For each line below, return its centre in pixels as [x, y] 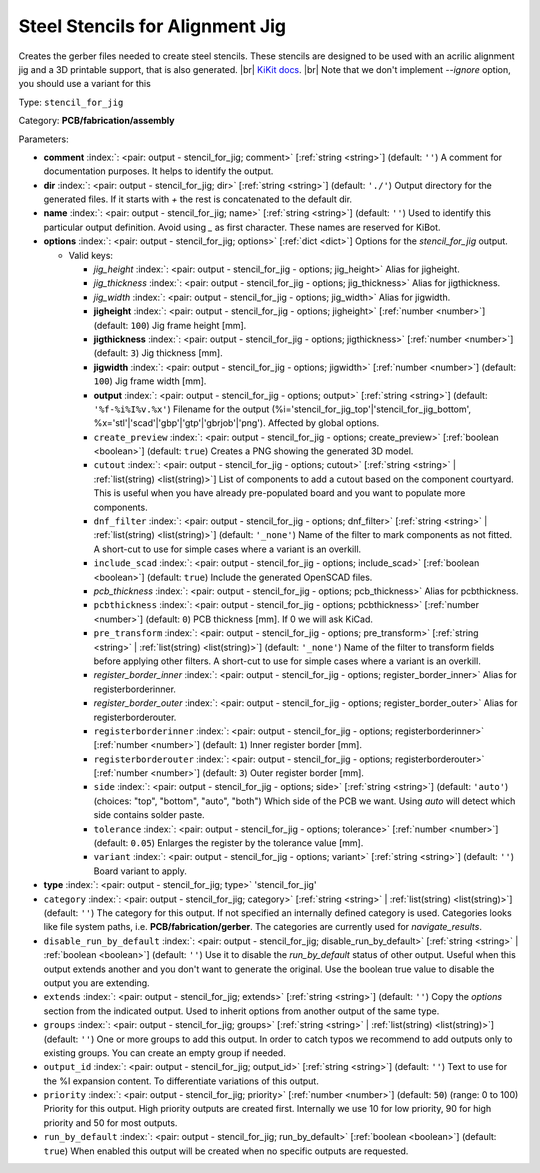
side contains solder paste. [149, 815]
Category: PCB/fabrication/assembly [96, 121]
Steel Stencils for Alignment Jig [152, 26]
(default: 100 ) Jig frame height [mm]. [170, 325]
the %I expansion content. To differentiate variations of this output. [181, 1081]
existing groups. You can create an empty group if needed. [165, 1052]
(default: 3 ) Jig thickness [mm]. [158, 353]
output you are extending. [96, 982]
